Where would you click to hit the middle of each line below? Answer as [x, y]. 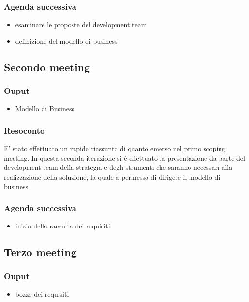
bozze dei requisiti [42, 294]
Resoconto [24, 130]
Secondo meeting [47, 67]
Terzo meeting [40, 252]
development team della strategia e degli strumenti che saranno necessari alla [118, 167]
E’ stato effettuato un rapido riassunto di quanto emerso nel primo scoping [115, 148]
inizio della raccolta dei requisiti [63, 226]
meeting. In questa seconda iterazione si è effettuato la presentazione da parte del [124, 158]
